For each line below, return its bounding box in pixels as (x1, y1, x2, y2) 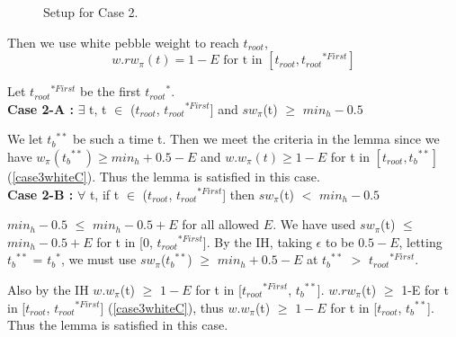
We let (7, 129, 43, 148)
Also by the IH (7, 279, 89, 298)
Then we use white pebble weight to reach (7, 32, 239, 51)
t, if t (89, 184, 120, 203)
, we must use (60, 250, 137, 269)
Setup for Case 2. (43, 3, 139, 21)
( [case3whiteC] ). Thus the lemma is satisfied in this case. (7, 166, 320, 185)
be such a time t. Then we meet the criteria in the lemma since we (72, 129, 440, 148)
